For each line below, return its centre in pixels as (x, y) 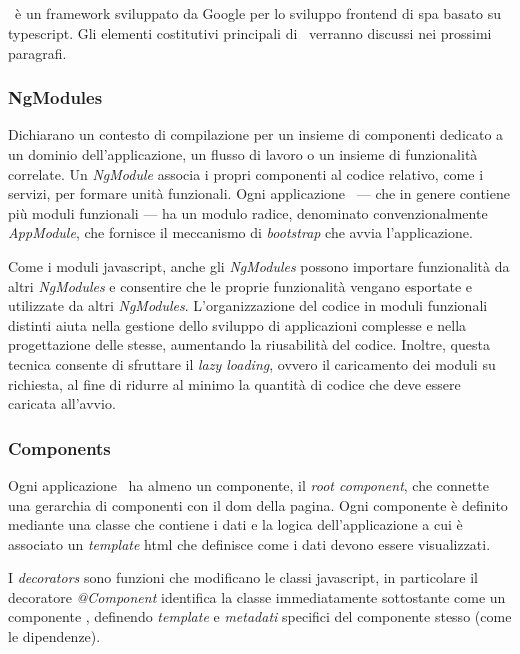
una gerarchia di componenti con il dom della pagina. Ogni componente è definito (258, 504)
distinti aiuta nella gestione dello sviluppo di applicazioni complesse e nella (237, 324)
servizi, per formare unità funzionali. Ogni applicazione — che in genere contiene (259, 193)
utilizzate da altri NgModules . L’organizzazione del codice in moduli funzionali (248, 305)
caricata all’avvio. (62, 403)
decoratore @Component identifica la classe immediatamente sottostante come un (257, 596)
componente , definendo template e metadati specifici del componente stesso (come (260, 616)
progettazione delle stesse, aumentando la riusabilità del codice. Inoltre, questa (249, 344)
